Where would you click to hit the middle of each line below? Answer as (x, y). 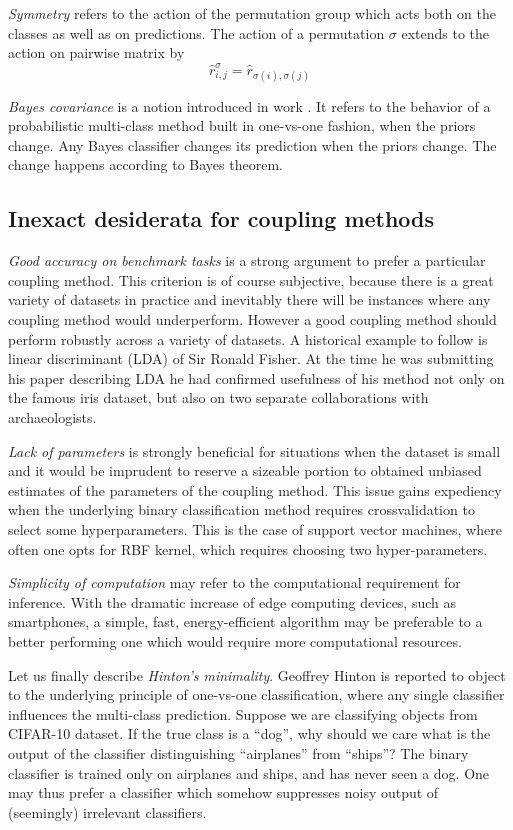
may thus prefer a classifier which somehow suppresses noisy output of (223, 792)
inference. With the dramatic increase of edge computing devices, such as (232, 601)
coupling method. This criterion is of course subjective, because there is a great (251, 279)
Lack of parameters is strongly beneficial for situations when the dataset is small (254, 450)
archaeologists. (52, 417)
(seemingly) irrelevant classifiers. (107, 811)
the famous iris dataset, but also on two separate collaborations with (218, 397)
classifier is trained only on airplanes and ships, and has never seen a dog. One (249, 772)
